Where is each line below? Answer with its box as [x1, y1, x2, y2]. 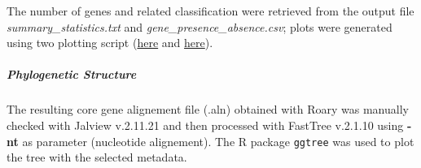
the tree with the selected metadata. [7, 149, 187, 166]
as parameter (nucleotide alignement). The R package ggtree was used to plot [22, 132, 414, 149]
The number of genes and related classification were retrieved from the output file [7, 2, 414, 19]
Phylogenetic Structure [7, 66, 137, 83]
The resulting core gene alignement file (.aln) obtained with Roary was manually [7, 101, 409, 118]
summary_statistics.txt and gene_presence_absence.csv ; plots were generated [7, 18, 392, 35]
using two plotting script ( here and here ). [7, 34, 213, 51]
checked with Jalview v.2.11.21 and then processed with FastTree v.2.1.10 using [7, 116, 404, 133]
